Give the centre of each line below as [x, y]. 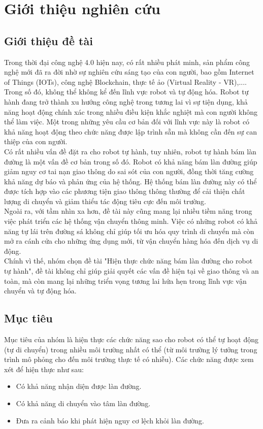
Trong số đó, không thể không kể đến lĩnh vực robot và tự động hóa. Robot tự [126, 92]
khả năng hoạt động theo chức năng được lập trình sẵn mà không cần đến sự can [131, 131]
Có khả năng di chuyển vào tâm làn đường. [83, 403]
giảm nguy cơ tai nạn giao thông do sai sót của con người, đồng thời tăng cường [129, 171]
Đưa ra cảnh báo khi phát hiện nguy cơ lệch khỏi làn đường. [110, 420]
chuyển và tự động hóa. [40, 291]
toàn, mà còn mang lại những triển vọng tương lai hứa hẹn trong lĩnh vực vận [125, 280]
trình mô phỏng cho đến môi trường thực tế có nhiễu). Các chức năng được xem [129, 359]
